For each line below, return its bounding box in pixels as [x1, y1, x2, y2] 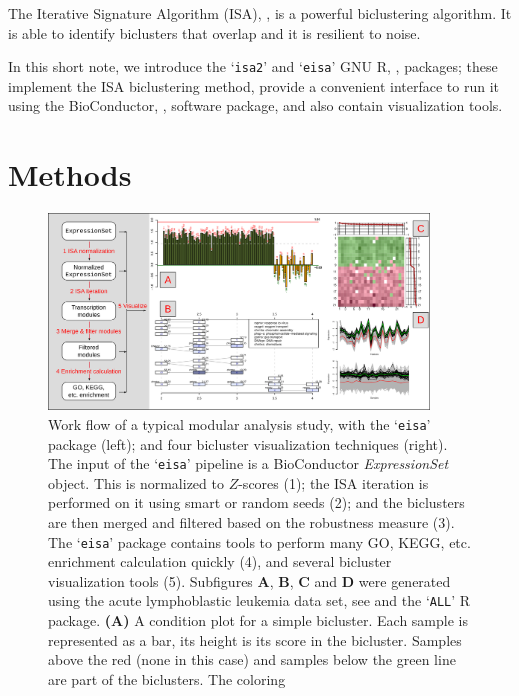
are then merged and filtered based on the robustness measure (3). [48, 511, 455, 532]
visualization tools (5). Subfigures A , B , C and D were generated [48, 570, 451, 591]
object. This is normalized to [48, 472, 224, 493]
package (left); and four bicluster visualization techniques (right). [48, 433, 448, 454]
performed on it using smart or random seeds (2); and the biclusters [48, 492, 465, 513]
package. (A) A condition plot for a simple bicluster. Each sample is [48, 610, 468, 631]
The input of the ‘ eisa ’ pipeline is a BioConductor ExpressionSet [48, 453, 449, 474]
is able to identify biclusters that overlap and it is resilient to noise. [8, 22, 421, 43]
